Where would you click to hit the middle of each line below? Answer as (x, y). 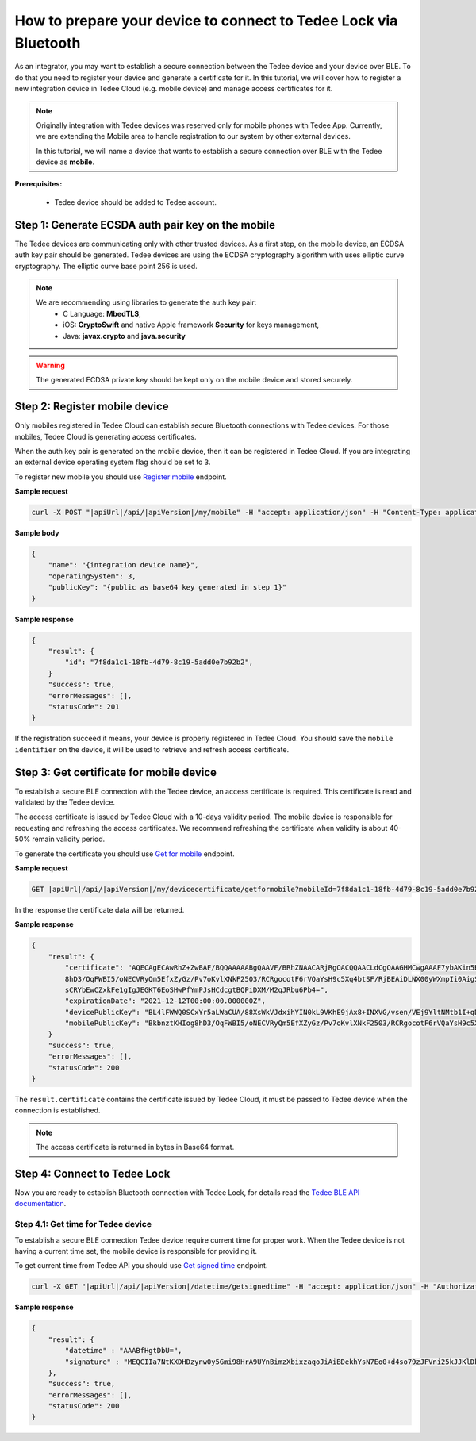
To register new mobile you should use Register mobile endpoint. (121, 477)
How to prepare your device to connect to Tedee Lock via (206, 21)
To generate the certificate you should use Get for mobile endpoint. (125, 854)
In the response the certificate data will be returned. (100, 909)
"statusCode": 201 (84, 707)
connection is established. (58, 1110)
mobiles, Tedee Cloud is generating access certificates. (106, 436)
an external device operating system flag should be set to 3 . (113, 462)
